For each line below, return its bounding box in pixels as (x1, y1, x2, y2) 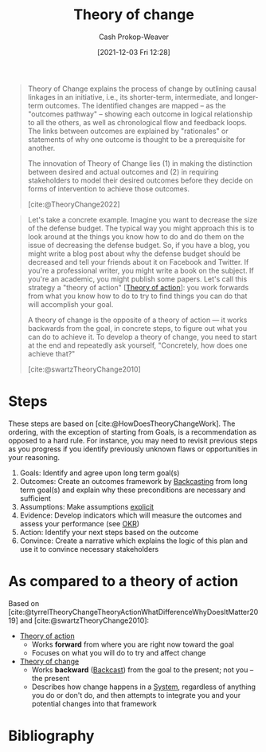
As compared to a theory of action (8, 573, 239, 591)
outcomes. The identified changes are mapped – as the (45, 100, 226, 110)
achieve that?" (27, 348, 76, 358)
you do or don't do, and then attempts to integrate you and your (31, 690, 241, 699)
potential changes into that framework (31, 699, 158, 708)
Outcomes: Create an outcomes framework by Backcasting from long (19, 476, 248, 486)
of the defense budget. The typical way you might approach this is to (27, 223, 255, 233)
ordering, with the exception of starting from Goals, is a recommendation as (8, 427, 257, 436)
